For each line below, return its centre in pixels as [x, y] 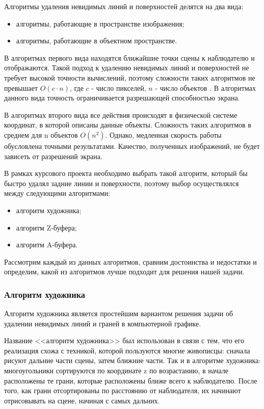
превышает [21, 87]
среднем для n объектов [41, 134]
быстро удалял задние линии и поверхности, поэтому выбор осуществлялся [122, 183]
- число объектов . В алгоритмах [205, 87]
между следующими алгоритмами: [57, 193]
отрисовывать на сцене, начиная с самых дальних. [82, 400]
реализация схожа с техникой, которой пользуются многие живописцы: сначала [127, 350]
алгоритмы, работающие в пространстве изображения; [100, 23]
